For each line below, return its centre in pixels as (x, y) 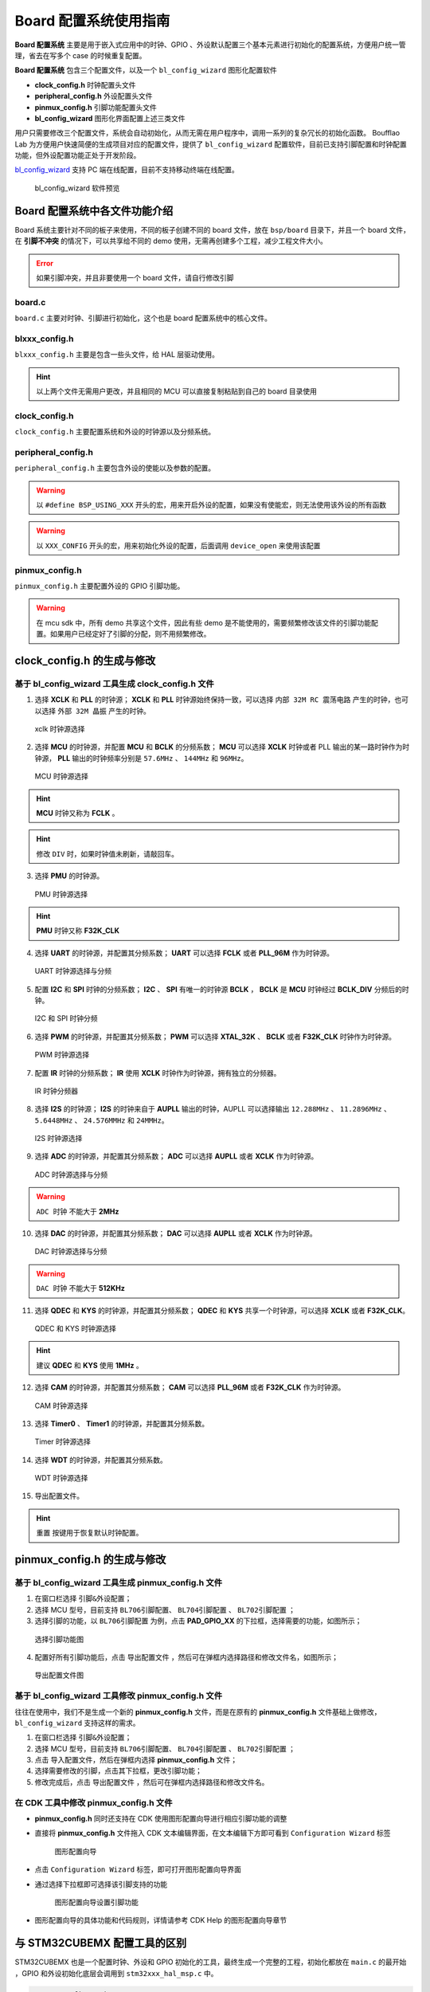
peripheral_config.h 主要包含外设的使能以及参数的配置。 (115, 468)
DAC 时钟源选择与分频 (71, 1252)
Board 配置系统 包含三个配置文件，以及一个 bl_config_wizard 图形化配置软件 (146, 70)
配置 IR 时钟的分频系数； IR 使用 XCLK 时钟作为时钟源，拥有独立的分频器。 (158, 1072)
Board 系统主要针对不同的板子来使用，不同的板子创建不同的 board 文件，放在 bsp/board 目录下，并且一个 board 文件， (212, 229)
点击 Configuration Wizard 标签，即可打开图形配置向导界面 (138, 1869)
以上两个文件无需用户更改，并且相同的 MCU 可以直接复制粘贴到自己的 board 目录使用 (177, 391)
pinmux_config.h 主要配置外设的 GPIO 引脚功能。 (100, 586)
